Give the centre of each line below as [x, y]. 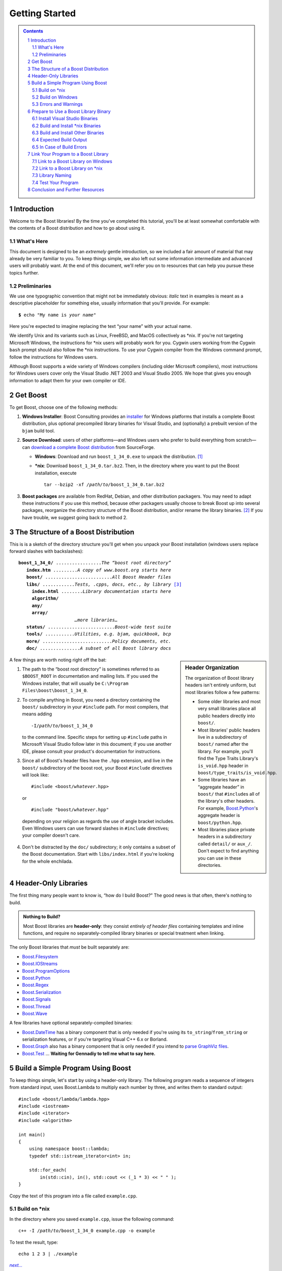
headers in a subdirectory [225, 837]
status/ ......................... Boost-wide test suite [99, 627]
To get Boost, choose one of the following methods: [64, 407]
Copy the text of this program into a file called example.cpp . [73, 1196]
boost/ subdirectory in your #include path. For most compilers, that [95, 707]
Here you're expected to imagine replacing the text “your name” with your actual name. [101, 326]
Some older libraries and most [229, 701]
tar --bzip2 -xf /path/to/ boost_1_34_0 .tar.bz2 [104, 485]
